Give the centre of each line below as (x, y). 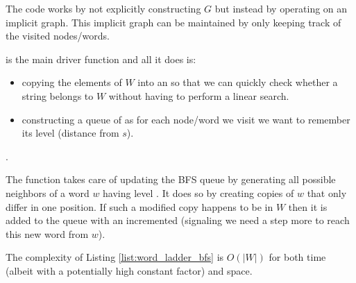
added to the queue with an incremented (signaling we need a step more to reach (178, 220)
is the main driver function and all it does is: (101, 59)
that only (327, 192)
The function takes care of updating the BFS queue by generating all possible (171, 179)
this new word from (47, 233)
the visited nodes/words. (58, 36)
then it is (308, 206)
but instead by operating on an (281, 8)
